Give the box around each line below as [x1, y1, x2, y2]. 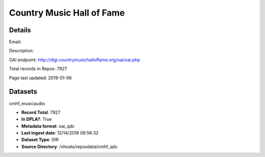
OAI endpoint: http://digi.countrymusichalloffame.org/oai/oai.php [9, 57, 140, 63]
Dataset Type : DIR [21, 137, 59, 143]
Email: [9, 39, 22, 45]
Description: [9, 48, 34, 54]
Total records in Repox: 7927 [9, 66, 67, 72]
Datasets [9, 88, 37, 96]
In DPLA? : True [21, 116, 52, 122]
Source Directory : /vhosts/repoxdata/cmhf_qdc [21, 143, 118, 149]
